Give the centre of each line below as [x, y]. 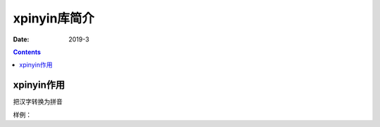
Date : [21, 39]
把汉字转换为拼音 [38, 102]
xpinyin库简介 [54, 18]
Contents [27, 52]
